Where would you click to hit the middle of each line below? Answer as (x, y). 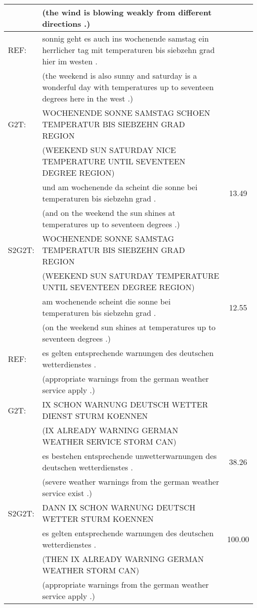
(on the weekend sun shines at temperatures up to (129, 327)
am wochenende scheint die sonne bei (107, 301)
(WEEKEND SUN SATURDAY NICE (109, 150)
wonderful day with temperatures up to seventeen (128, 87)
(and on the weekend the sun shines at (109, 213)
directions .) (66, 24)
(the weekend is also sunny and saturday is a (120, 76)
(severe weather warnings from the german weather (131, 481)
